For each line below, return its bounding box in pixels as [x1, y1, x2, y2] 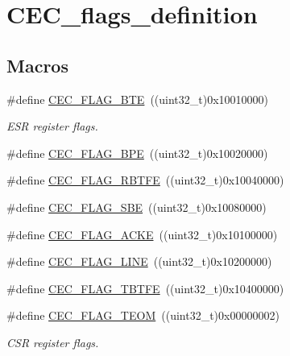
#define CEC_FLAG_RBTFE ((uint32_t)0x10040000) [6, 172, 284, 188]
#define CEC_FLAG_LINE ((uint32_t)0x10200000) [6, 253, 272, 270]
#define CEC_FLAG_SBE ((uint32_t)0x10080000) [6, 198, 267, 215]
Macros [6, 52, 68, 77]
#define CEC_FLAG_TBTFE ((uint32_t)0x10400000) [6, 279, 284, 296]
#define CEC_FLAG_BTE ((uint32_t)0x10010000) [6, 90, 269, 107]
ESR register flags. [6, 118, 98, 135]
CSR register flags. [6, 333, 99, 350]
